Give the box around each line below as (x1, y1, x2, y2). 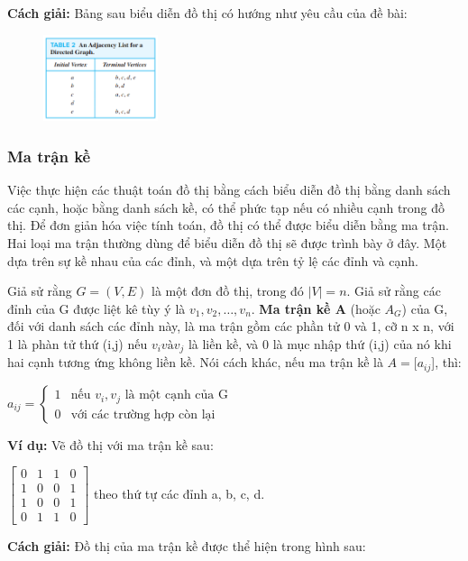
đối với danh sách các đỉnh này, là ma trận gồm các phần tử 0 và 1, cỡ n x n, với (7, 317, 454, 336)
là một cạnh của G (124, 389, 228, 402)
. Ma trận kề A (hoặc (251, 299, 381, 317)
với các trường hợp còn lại (70, 408, 216, 421)
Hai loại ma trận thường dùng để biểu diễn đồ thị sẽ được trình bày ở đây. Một (7, 233, 447, 252)
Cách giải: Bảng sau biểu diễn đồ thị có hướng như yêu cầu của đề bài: (7, 4, 408, 22)
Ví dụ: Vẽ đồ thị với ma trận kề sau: (7, 435, 214, 454)
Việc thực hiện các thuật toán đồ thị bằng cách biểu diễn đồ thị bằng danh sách (7, 180, 451, 199)
